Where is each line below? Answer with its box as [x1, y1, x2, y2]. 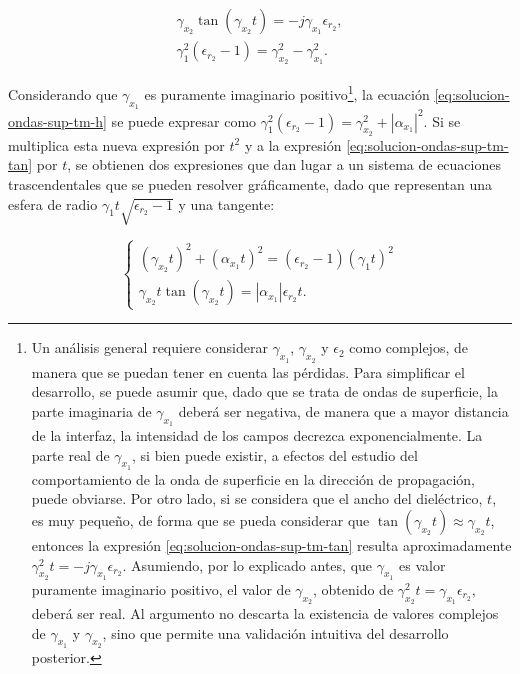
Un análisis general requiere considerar [31, 337, 268, 358]
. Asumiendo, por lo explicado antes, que [122, 554, 373, 575]
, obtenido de [312, 578, 394, 599]
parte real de [31, 444, 110, 465]
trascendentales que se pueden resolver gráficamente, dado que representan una [8, 174, 492, 195]
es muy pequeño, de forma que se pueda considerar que [31, 510, 370, 530]
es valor [399, 554, 446, 575]
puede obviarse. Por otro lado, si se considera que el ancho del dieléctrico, [31, 488, 483, 509]
